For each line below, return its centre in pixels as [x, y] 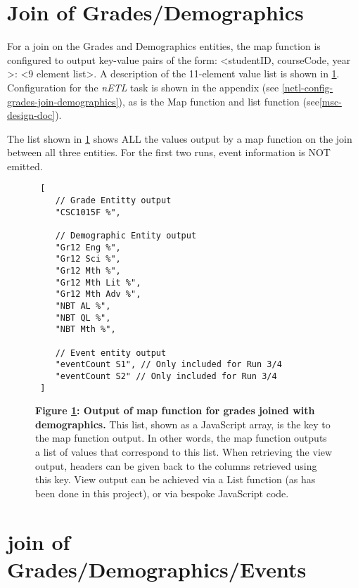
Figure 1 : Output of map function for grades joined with [175, 410]
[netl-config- [307, 87]
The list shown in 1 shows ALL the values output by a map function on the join [180, 138]
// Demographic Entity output [126, 236]
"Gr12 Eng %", [88, 247]
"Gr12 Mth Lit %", [98, 282]
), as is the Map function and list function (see [219, 101]
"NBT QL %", [83, 318]
